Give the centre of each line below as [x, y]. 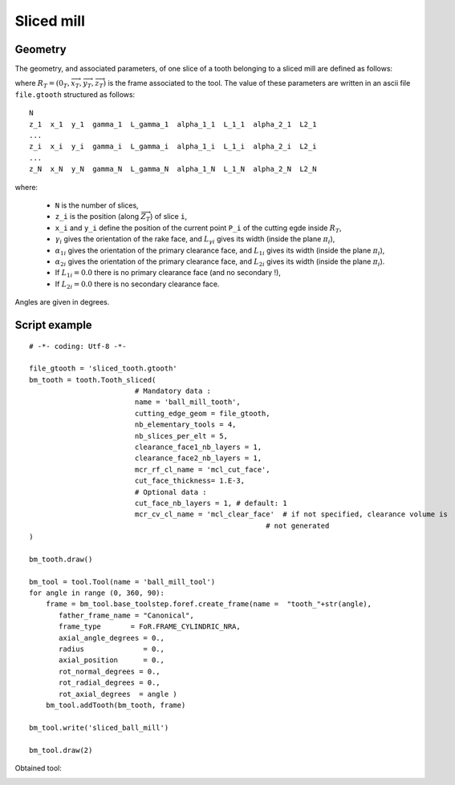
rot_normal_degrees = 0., [110, 671]
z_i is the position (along [97, 216]
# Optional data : [171, 492]
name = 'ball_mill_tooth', [187, 402]
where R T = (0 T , [42, 84]
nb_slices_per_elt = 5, [181, 436]
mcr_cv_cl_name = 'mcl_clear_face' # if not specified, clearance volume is [291, 514]
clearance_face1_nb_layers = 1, [198, 447]
